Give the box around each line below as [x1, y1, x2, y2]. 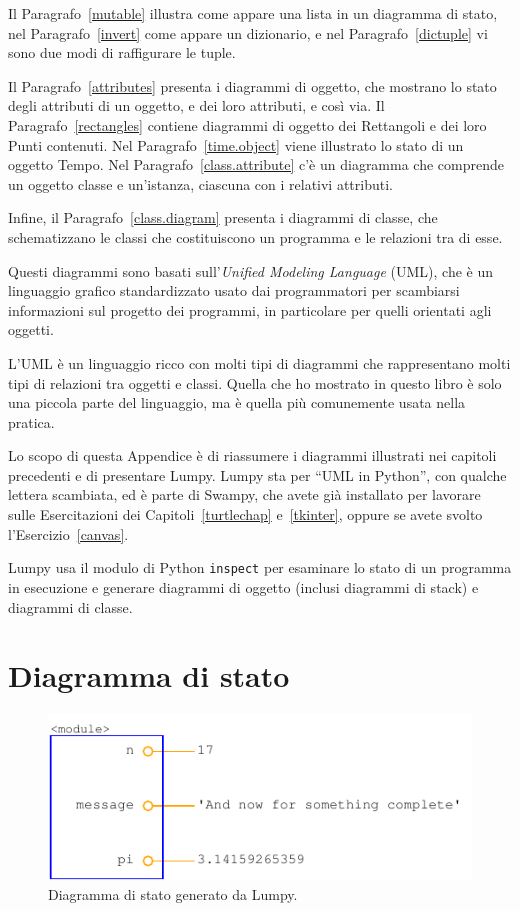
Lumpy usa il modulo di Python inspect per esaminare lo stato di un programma [8, 557, 512, 578]
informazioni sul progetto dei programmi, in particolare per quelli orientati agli [8, 299, 492, 320]
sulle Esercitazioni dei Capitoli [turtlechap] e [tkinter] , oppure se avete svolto [8, 504, 483, 525]
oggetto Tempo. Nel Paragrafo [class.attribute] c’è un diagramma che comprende [8, 154, 504, 175]
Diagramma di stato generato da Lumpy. [48, 883, 298, 904]
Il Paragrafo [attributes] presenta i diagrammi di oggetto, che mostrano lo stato [8, 75, 497, 96]
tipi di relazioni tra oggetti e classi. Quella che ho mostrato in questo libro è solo [8, 372, 502, 393]
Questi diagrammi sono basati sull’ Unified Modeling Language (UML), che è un [8, 260, 494, 281]
